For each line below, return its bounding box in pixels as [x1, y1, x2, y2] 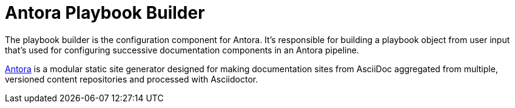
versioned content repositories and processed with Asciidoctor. [5, 73, 258, 84]
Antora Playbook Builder [5, 2, 205, 23]
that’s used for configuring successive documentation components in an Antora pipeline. [5, 44, 359, 55]
